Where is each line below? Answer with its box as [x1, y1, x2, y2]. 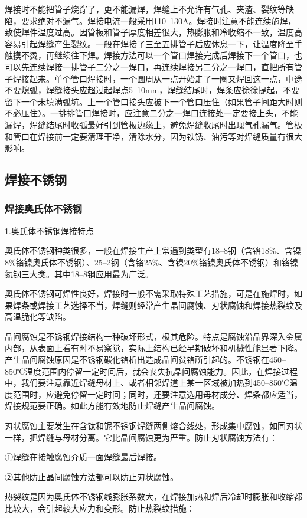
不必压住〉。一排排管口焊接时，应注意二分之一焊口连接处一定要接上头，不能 [5, 107, 298, 119]
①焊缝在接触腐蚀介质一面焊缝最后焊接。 [5, 451, 162, 463]
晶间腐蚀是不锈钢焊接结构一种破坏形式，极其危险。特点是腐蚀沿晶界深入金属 [5, 330, 302, 342]
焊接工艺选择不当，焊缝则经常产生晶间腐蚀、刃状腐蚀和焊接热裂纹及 [37, 299, 302, 311]
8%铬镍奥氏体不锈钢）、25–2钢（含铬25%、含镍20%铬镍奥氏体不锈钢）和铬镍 [5, 255, 298, 268]
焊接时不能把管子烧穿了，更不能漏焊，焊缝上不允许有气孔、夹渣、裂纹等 [5, 3, 286, 15]
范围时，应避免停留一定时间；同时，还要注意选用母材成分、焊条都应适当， [12, 388, 302, 400]
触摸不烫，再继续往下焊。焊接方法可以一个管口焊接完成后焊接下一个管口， [5, 49, 294, 61]
